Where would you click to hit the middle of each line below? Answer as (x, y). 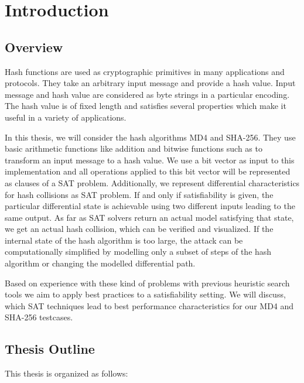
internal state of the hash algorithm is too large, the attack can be (124, 240)
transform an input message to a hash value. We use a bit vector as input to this (150, 160)
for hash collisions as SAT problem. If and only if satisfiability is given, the (139, 194)
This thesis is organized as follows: (66, 373)
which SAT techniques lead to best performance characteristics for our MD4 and (149, 305)
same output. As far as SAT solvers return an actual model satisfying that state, (149, 217)
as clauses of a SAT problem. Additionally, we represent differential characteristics (152, 182)
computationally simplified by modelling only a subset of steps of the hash (138, 252)
